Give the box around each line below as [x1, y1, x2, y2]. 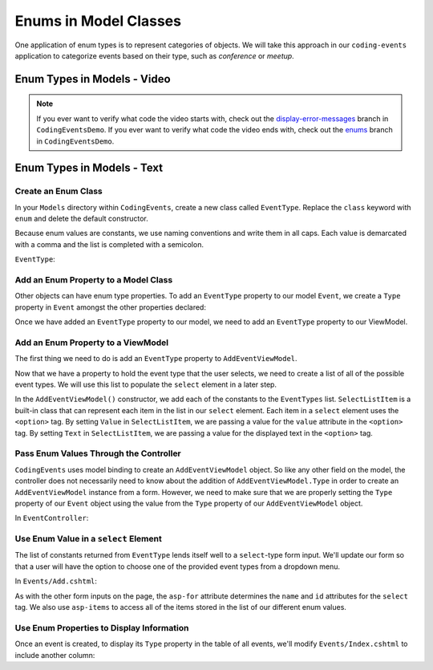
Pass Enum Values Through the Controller [14, 448, 182, 459]
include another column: [14, 650, 95, 660]
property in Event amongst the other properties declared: [14, 302, 206, 312]
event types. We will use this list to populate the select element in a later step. [14, 380, 277, 389]
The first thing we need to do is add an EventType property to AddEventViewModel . [14, 354, 297, 363]
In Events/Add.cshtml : [14, 576, 98, 586]
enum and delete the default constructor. [14, 213, 148, 224]
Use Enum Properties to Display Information [14, 622, 189, 633]
